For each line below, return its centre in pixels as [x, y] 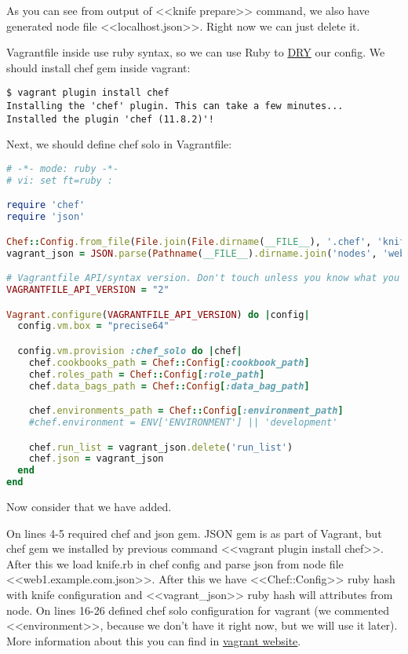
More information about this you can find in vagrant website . [154, 640]
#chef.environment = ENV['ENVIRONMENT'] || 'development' [183, 422]
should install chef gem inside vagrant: [98, 67]
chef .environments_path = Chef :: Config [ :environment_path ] [186, 411]
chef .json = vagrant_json [96, 459]
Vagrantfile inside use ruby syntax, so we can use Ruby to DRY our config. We [196, 52]
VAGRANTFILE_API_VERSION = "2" [88, 290]
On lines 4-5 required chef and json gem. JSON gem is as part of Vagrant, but [194, 533]
